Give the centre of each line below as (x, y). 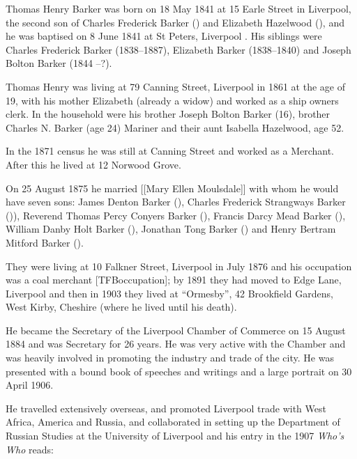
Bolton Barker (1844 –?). (59, 63)
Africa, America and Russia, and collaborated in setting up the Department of (173, 422)
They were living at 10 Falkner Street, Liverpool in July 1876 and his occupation (179, 266)
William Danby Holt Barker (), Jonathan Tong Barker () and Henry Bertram (171, 229)
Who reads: (30, 449)
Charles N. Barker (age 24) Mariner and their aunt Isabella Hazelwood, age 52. (175, 127)
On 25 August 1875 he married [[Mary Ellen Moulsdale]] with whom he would (172, 188)
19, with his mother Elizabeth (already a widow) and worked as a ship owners (172, 100)
